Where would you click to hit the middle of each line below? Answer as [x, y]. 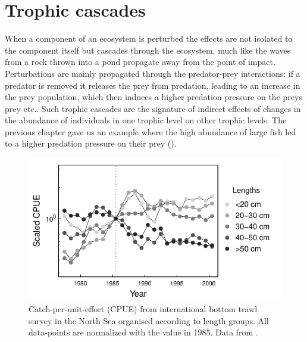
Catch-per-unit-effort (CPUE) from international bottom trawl [143, 308]
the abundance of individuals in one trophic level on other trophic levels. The [146, 120]
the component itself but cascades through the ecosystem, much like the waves [148, 50]
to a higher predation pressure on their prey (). [91, 143]
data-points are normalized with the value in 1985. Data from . [143, 332]
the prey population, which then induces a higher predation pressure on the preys [153, 97]
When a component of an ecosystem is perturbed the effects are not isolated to [149, 38]
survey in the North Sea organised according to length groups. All [149, 320]
